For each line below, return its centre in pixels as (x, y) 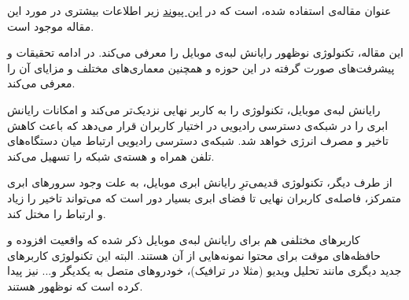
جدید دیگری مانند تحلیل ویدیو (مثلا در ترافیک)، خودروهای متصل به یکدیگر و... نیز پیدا (204, 270)
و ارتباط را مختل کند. (57, 213)
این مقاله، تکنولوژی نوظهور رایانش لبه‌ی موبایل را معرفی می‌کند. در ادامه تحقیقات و (205, 52)
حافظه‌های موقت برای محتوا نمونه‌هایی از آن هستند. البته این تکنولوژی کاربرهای (194, 255)
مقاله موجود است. (51, 26)
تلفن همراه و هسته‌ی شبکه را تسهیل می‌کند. (111, 156)
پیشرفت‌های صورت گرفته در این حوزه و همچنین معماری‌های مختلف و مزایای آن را (201, 67)
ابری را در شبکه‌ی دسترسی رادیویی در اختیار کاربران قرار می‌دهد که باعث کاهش (198, 125)
